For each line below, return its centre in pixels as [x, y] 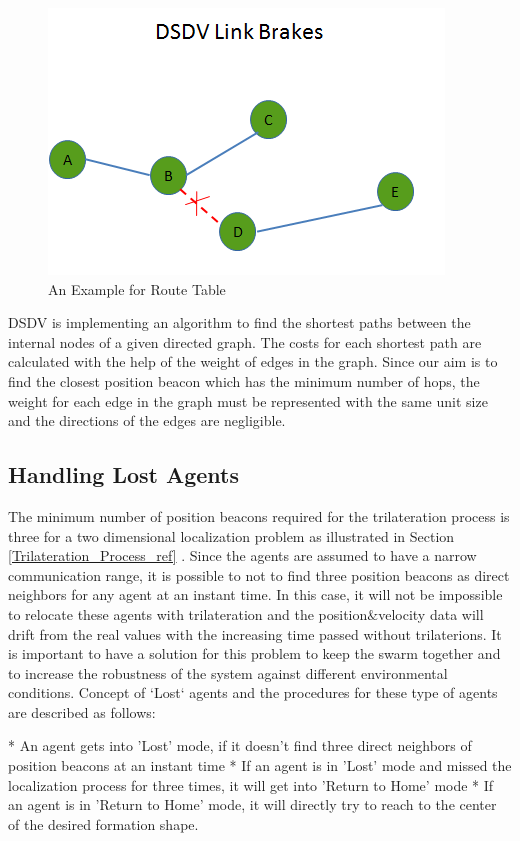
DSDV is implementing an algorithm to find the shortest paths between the [239, 322]
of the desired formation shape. [103, 823]
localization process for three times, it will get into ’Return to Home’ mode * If [251, 784]
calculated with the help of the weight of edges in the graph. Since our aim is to [253, 361]
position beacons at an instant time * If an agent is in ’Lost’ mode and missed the [260, 765]
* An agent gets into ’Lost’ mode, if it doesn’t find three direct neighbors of [240, 745]
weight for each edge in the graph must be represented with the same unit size [248, 400]
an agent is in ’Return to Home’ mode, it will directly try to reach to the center [252, 804]
